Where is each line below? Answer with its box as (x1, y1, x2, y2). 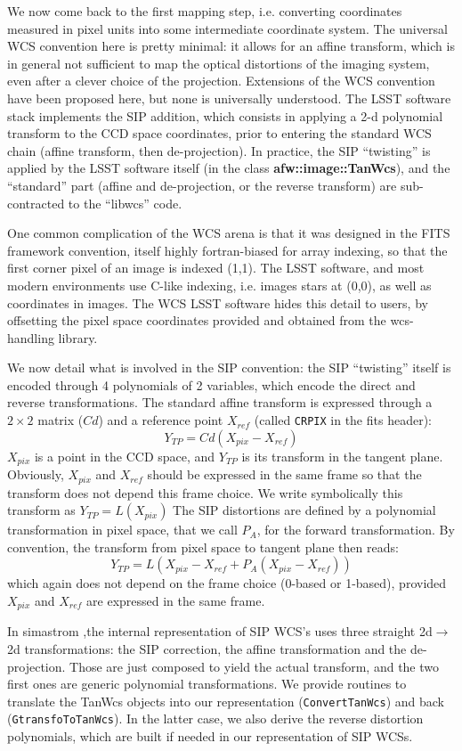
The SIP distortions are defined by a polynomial (173, 501, 436, 519)
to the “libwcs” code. (68, 193, 182, 212)
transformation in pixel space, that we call (7, 520, 238, 539)
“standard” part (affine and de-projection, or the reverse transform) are (7, 176, 397, 194)
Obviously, (7, 465, 64, 484)
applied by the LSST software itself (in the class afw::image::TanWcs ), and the (7, 159, 450, 177)
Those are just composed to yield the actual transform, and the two (69, 657, 440, 675)
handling (7, 328, 54, 347)
